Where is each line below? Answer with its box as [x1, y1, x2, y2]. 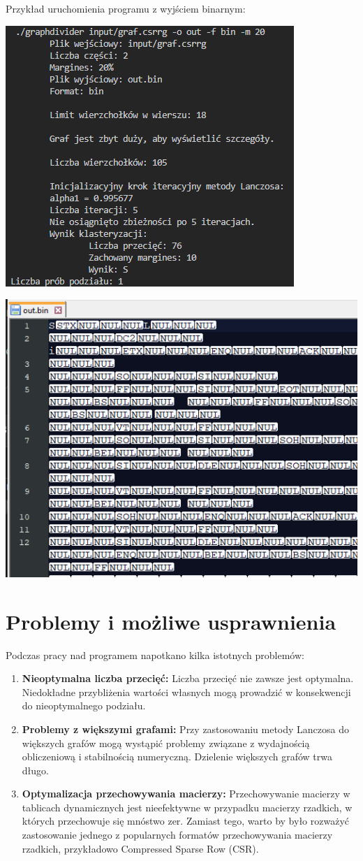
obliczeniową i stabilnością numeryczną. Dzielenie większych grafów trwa [22, 749, 333, 764]
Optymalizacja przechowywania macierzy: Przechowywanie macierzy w [22, 786, 350, 801]
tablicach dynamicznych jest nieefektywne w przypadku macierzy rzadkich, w [22, 799, 353, 814]
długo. [22, 762, 49, 777]
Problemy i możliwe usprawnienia [6, 607, 336, 635]
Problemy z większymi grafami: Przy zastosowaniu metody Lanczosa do [22, 721, 350, 736]
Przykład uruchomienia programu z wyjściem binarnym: [6, 1, 246, 15]
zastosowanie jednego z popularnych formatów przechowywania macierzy [22, 827, 333, 842]
